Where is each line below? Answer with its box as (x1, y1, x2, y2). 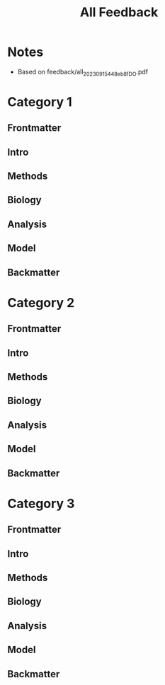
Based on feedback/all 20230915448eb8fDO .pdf (17, 67, 149, 78)
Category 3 (7, 495, 75, 512)
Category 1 (7, 93, 72, 110)
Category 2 (7, 294, 75, 311)
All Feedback (79, 4, 159, 21)
